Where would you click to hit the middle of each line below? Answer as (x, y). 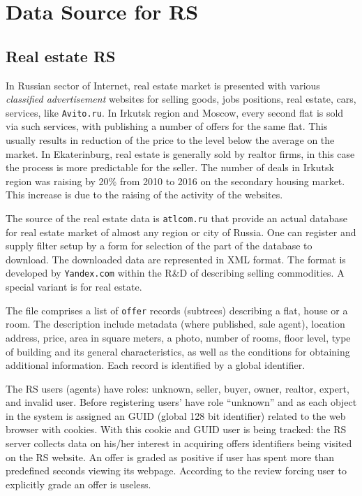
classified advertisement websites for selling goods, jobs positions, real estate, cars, (181, 99)
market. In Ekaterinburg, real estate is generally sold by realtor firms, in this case (180, 153)
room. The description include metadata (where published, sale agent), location (175, 324)
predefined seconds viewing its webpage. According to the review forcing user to (176, 471)
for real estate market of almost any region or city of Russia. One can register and (181, 232)
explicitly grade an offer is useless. (78, 484)
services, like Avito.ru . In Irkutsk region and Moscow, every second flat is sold (175, 112)
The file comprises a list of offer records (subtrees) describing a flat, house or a (177, 310)
